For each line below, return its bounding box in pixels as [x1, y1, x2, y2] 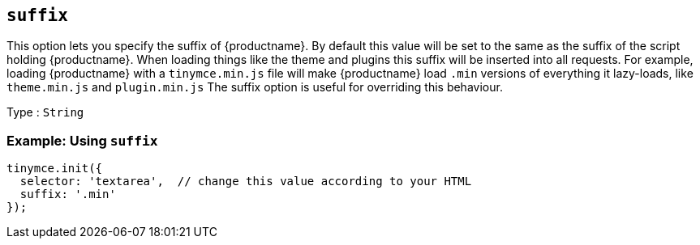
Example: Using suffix [6, 132, 158, 149]
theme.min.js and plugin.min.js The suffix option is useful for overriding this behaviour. [6, 80, 503, 95]
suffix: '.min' [19, 188, 116, 201]
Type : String [6, 105, 84, 120]
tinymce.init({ [6, 162, 103, 175]
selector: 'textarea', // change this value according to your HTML [19, 175, 472, 188]
